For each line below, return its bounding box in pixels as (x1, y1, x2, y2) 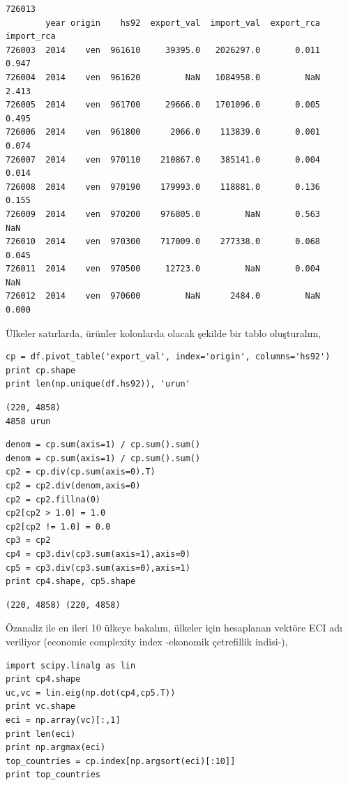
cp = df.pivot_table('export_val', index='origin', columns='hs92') (6, 352, 331, 362)
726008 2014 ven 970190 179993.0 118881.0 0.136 (6, 181, 321, 192)
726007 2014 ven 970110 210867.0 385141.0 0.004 (6, 154, 321, 165)
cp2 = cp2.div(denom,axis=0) (6, 481, 141, 491)
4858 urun (6, 416, 51, 426)
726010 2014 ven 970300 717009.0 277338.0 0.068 (6, 237, 321, 247)
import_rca (6, 31, 56, 42)
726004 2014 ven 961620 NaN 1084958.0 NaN (6, 72, 321, 82)
